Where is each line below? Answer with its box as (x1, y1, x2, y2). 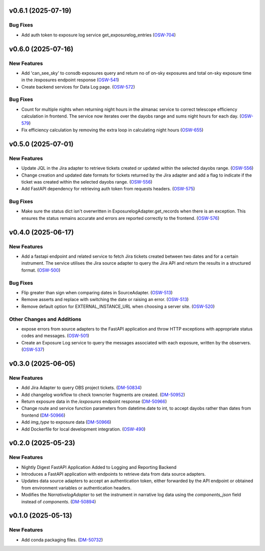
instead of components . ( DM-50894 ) (21, 498, 96, 504)
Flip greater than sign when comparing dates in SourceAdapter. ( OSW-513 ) (21, 289, 173, 295)
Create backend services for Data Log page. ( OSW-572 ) (21, 84, 135, 90)
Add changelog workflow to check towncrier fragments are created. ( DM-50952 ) (21, 392, 185, 398)
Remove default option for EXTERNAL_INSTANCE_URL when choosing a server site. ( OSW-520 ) (21, 303, 215, 309)
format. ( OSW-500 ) (21, 267, 61, 273)
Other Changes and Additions (9, 315, 81, 322)
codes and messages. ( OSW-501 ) (21, 333, 89, 339)
